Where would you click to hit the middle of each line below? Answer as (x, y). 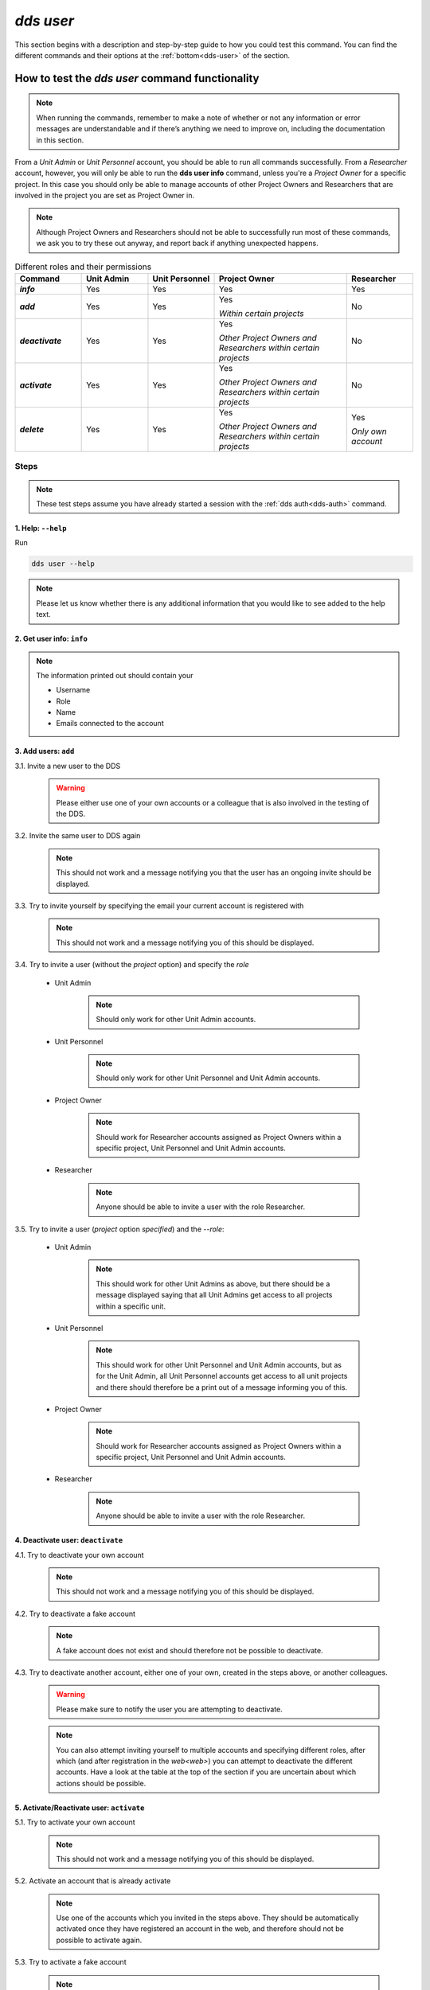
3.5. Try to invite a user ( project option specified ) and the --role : (119, 1229)
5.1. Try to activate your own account (75, 1822)
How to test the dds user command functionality (137, 78)
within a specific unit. (131, 1306)
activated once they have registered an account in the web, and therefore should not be (200, 1929)
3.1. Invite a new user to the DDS (68, 766)
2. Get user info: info (51, 639)
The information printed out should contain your (115, 675)
